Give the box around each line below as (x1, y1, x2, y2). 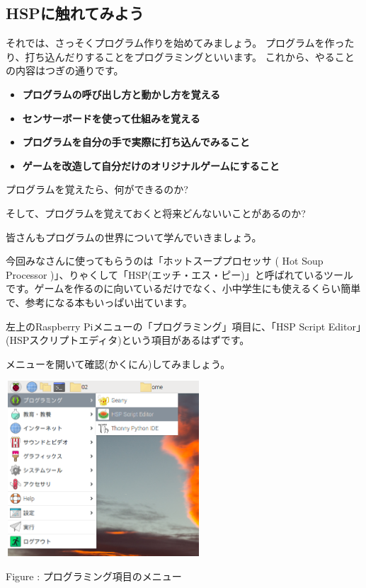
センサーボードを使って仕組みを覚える (22, 110, 200, 125)
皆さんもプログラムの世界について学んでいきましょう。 (6, 229, 262, 244)
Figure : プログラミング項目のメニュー (6, 568, 182, 583)
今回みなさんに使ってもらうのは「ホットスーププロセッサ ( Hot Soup (6, 253, 324, 268)
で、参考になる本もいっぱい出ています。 (6, 294, 193, 309)
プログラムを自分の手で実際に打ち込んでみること (22, 134, 250, 149)
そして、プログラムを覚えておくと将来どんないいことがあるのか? (6, 205, 306, 220)
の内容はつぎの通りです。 (6, 63, 124, 78)
